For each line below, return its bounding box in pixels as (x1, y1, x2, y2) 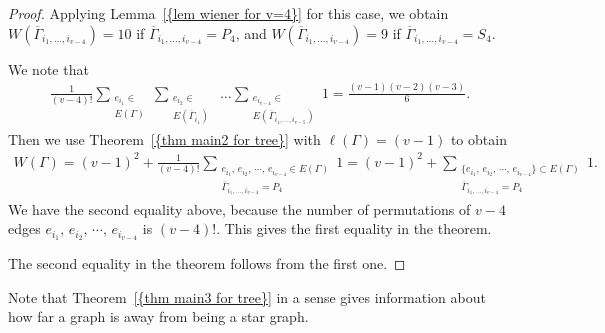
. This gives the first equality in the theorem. (216, 218, 492, 239)
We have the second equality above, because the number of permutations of (8, 198, 471, 219)
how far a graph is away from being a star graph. (8, 306, 309, 327)
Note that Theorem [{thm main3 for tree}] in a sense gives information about (8, 286, 486, 307)
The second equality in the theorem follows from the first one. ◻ (8, 253, 406, 274)
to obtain (450, 128, 507, 149)
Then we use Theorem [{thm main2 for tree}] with (8, 128, 321, 149)
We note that (8, 58, 89, 79)
